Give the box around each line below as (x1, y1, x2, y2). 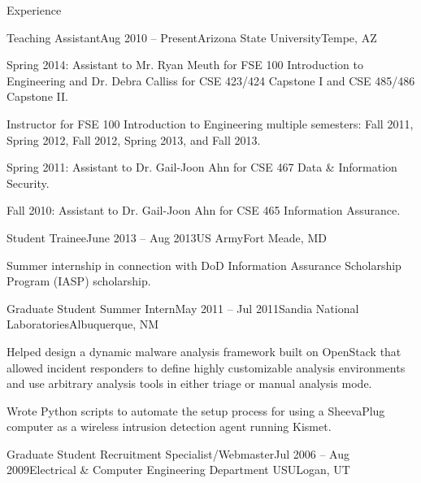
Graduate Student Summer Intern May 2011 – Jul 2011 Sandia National (7, 299, 359, 316)
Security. (7, 174, 50, 191)
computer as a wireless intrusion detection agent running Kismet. (7, 418, 332, 435)
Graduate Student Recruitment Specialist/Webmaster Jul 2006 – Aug (7, 445, 349, 462)
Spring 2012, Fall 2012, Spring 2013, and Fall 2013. (7, 131, 261, 148)
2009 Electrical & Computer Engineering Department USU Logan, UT (7, 461, 350, 478)
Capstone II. (7, 88, 68, 105)
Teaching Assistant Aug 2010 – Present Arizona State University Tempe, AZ (7, 28, 377, 46)
